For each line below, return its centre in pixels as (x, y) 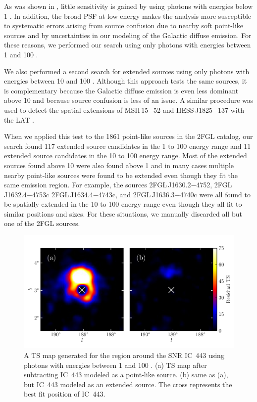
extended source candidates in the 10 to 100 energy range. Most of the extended (126, 156)
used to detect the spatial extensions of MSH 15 (76, 110)
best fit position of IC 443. (65, 394)
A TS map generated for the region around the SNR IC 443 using (124, 355)
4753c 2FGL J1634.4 (63, 194)
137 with (231, 110)
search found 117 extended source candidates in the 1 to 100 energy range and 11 (128, 146)
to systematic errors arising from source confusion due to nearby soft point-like (124, 25)
